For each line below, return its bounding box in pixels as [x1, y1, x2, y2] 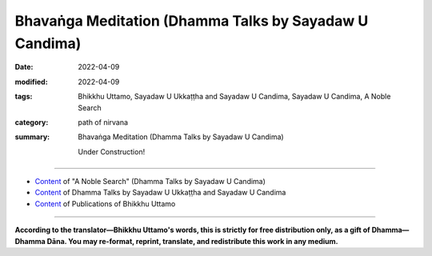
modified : [14, 77, 48, 86]
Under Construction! [78, 146, 146, 156]
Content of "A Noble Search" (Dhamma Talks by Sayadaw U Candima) [34, 177, 266, 186]
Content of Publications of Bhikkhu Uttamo [34, 198, 176, 208]
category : [14, 117, 49, 127]
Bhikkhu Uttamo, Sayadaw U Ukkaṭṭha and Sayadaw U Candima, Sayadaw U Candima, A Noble [78, 92, 391, 102]
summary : [14, 132, 50, 142]
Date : [14, 62, 34, 72]
